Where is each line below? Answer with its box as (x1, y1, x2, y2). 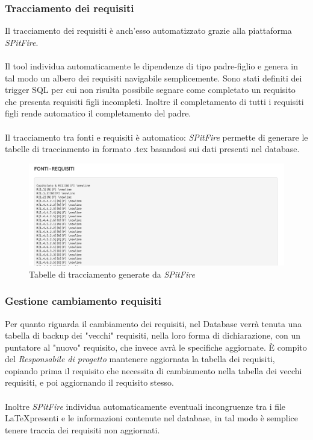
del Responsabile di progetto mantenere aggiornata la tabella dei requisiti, (5, 352, 275, 365)
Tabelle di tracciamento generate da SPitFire (29, 267, 195, 280)
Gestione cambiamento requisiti (5, 293, 161, 308)
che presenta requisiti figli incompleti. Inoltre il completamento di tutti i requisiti (5, 95, 304, 107)
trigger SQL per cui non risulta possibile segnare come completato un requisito (5, 83, 296, 96)
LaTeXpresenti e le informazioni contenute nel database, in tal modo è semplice (5, 412, 298, 424)
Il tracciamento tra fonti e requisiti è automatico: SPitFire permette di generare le (5, 130, 308, 143)
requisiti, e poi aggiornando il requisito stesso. (5, 376, 174, 389)
